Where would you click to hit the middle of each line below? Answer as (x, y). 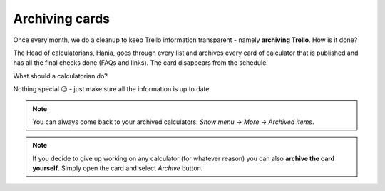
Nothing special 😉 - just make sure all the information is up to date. (112, 89)
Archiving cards (62, 19)
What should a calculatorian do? (61, 76)
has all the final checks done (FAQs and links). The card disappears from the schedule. (141, 63)
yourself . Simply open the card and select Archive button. (118, 168)
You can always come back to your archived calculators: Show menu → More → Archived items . (173, 122)
